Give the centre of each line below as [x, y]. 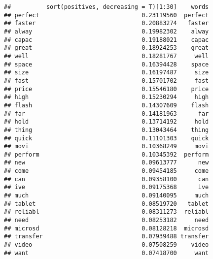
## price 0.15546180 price [106, 89]
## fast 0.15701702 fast [106, 81]
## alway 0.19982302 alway [106, 31]
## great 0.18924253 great [106, 48]
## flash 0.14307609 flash [106, 105]
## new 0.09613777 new [106, 163]
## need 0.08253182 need [106, 220]
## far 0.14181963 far [106, 113]
